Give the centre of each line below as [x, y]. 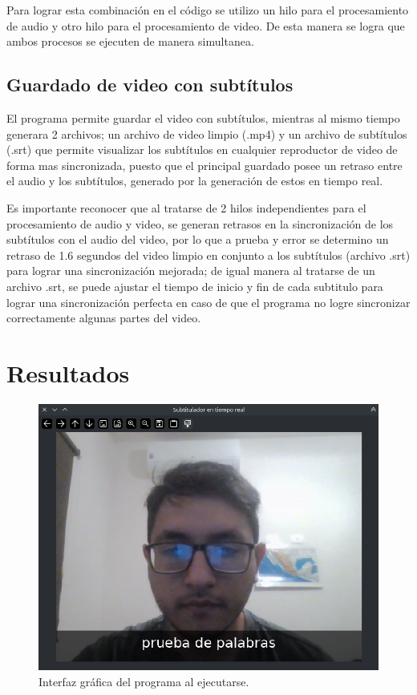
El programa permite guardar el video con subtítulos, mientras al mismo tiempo [203, 117]
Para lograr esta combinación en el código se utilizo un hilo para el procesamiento [208, 10]
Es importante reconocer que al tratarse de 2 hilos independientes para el [186, 207]
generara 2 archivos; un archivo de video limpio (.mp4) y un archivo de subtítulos [207, 133]
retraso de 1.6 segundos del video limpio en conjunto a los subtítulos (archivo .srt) [208, 255]
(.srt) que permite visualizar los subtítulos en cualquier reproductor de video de [202, 150]
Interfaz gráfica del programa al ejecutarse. [144, 681]
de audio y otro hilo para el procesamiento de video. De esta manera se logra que [206, 25]
